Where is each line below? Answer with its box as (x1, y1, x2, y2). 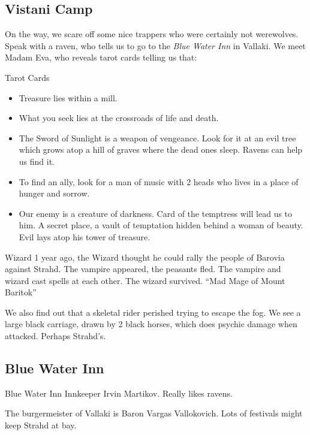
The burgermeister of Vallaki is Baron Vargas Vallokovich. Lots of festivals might (5, 407, 303, 419)
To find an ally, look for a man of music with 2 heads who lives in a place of (19, 175, 299, 188)
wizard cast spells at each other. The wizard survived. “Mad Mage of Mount (5, 274, 285, 286)
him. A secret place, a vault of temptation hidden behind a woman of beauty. (19, 219, 303, 231)
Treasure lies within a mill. (19, 91, 118, 104)
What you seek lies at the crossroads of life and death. (19, 111, 219, 124)
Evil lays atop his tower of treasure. (19, 230, 151, 243)
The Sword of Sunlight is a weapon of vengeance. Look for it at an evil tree (19, 131, 296, 144)
